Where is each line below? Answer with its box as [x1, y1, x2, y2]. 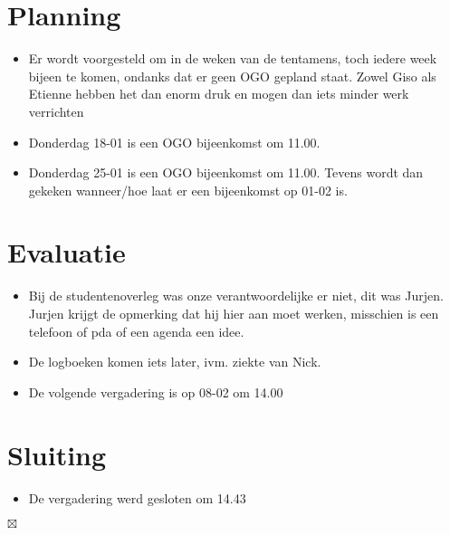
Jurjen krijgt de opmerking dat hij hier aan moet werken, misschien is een [28, 304, 439, 322]
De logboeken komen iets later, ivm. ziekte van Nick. [28, 352, 321, 371]
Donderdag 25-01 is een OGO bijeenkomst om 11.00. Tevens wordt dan [28, 163, 424, 182]
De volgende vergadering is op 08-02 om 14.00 [28, 382, 283, 401]
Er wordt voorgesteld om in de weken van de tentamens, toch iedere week [28, 49, 437, 68]
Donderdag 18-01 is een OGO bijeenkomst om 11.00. [28, 132, 321, 151]
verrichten [28, 101, 84, 120]
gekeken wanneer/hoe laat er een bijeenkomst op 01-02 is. [28, 180, 348, 199]
